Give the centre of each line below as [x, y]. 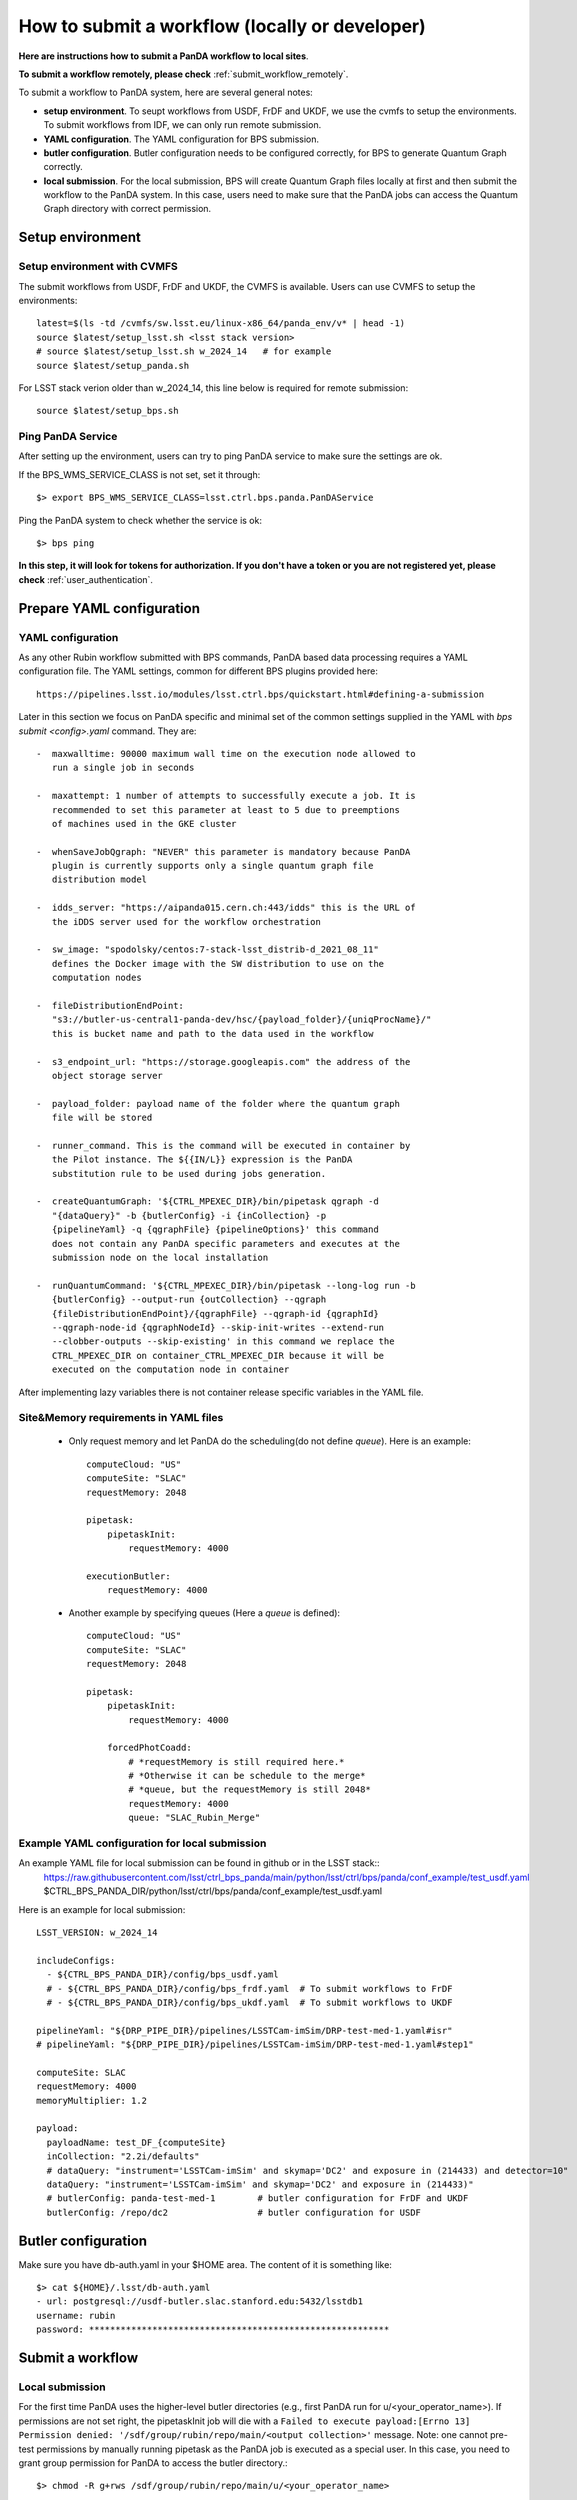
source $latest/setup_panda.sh [113, 365]
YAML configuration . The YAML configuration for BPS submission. [181, 139]
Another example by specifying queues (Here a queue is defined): [204, 1612]
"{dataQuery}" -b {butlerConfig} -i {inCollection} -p [189, 1215]
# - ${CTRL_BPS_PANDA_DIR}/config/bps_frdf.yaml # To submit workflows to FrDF [249, 1988]
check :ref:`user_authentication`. [86, 579]
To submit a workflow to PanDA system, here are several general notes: [166, 92]
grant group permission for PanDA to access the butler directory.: [153, 2462]
